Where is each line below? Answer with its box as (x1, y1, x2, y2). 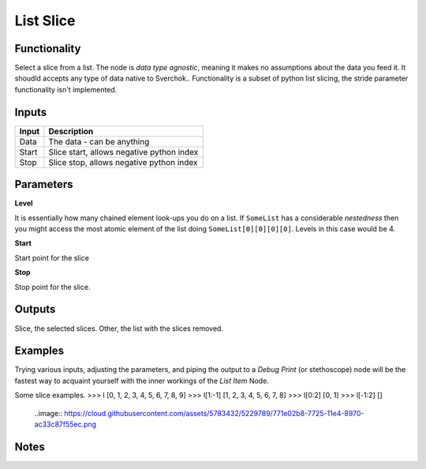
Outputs (14, 302, 56, 316)
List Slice (14, 12, 76, 29)
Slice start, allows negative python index (48, 146, 199, 157)
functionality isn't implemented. (14, 84, 118, 94)
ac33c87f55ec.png (34, 419, 97, 429)
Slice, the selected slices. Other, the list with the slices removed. (14, 324, 224, 333)
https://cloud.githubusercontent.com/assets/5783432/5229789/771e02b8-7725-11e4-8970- (64, 408, 364, 418)
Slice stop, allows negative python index (48, 156, 198, 167)
